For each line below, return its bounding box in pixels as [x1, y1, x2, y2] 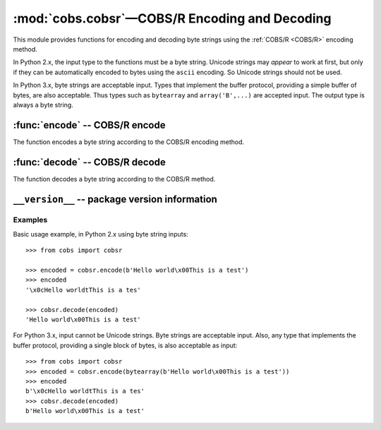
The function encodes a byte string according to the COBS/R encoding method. [13, 138, 245, 146]
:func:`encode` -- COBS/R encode [13, 119, 166, 131]
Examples [13, 215, 48, 225]
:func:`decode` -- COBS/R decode [13, 156, 166, 168]
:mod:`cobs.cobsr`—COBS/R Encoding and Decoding [13, 11, 332, 26]
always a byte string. [13, 100, 73, 109]
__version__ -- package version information [13, 193, 218, 205]
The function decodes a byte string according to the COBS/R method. [13, 174, 216, 183]
